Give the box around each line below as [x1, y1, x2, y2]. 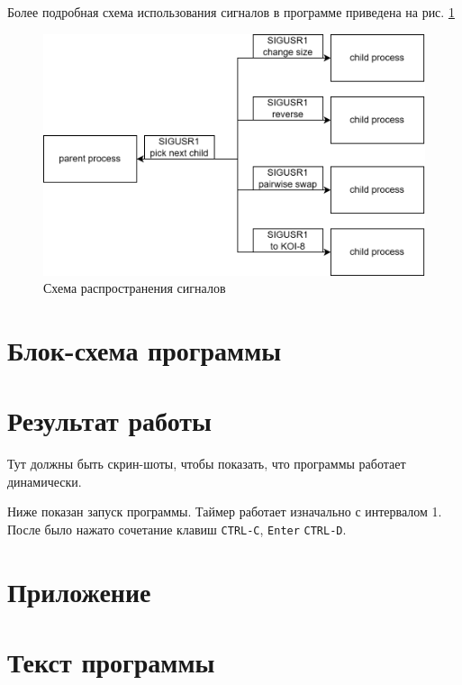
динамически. [7, 471, 82, 490]
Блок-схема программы [7, 331, 282, 368]
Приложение [7, 572, 151, 609]
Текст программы [7, 644, 215, 680]
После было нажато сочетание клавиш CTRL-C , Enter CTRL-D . [7, 520, 347, 539]
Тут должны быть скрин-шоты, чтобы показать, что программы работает [7, 454, 406, 473]
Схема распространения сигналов [43, 279, 226, 297]
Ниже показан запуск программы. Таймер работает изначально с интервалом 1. [7, 502, 442, 521]
